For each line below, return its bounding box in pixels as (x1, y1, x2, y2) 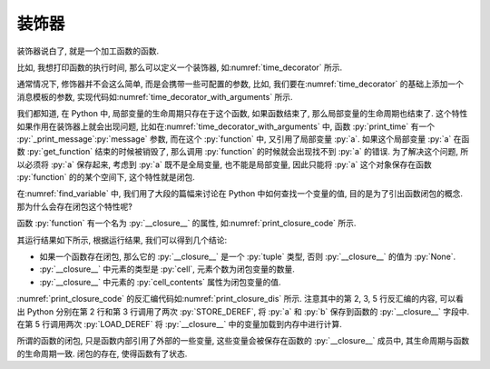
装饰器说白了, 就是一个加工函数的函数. (16, 45, 160, 56)
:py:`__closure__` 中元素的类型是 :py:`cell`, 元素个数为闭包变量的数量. (39, 264, 295, 274)
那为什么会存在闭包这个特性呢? (16, 201, 133, 212)
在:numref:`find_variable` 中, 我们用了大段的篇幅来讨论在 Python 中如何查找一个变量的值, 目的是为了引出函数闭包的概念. (16, 188, 463, 199)
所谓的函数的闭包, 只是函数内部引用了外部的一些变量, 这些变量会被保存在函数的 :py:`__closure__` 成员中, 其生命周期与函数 (16, 335, 470, 346)
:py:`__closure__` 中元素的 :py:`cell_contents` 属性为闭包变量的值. (39, 276, 281, 287)
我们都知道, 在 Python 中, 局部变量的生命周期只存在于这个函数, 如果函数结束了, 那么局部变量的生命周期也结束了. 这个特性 (16, 108, 468, 119)
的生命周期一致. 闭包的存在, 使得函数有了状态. (16, 348, 188, 359)
